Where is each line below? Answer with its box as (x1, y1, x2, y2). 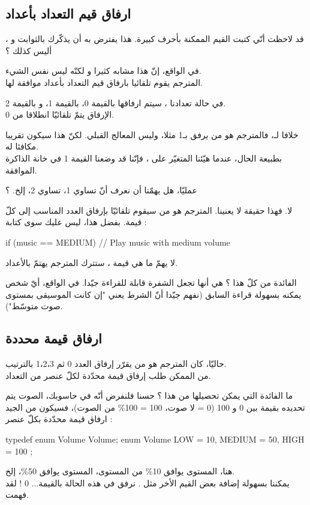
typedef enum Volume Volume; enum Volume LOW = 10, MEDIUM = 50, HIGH (5, 433, 305, 446)
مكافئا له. (5, 140, 39, 153)
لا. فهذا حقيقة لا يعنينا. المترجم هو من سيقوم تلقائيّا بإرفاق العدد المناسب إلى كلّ (5, 204, 293, 216)
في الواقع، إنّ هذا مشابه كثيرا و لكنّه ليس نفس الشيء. (5, 64, 201, 77)
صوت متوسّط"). (5, 300, 63, 312)
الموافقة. (5, 163, 37, 176)
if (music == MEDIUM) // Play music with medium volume (5, 235, 230, 248)
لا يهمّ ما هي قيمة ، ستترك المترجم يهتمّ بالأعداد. (5, 256, 177, 268)
